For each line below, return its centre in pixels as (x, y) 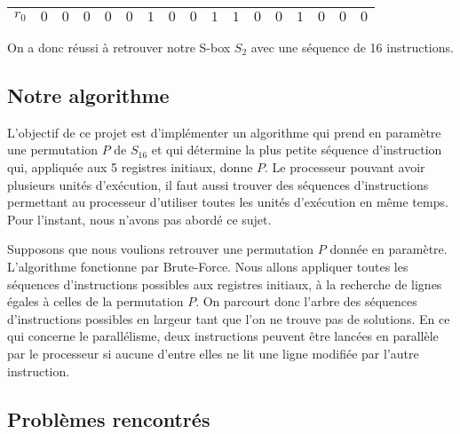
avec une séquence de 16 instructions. (352, 47)
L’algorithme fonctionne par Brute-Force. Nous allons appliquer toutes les (208, 266)
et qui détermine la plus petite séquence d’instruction (297, 150)
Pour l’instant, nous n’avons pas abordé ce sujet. (139, 219)
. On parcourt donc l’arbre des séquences (306, 301)
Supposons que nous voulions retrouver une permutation (161, 249)
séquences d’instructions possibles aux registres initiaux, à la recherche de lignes (225, 284)
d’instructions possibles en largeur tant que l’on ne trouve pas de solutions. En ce (229, 318)
